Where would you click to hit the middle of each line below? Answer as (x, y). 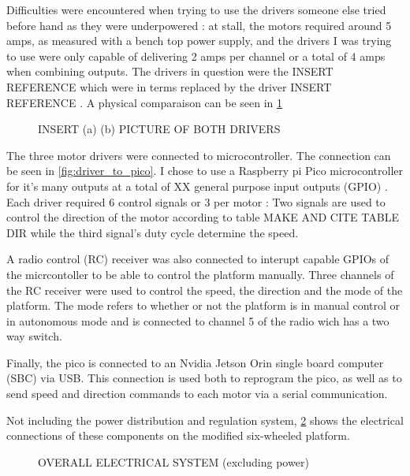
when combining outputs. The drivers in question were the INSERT (170, 71)
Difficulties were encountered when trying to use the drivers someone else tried (196, 9)
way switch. (34, 336)
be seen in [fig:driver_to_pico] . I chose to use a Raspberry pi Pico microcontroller (205, 171)
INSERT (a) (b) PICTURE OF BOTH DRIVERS (159, 129)
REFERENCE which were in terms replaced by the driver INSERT (169, 86)
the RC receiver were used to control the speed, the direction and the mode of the (205, 290)
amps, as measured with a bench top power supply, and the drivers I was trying (199, 41)
